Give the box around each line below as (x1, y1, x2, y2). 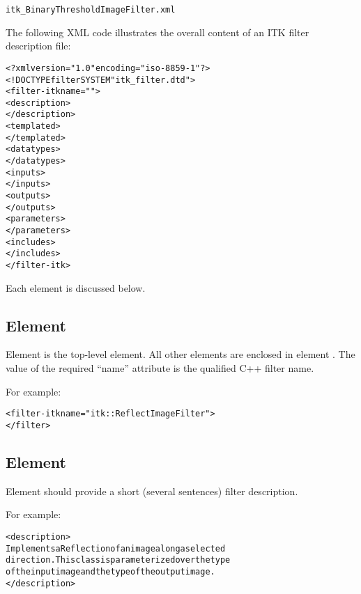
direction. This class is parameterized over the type (6, 555, 231, 565)
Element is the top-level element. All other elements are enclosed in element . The (6, 347, 355, 361)
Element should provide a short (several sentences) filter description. (6, 483, 298, 498)
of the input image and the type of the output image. (6, 566, 215, 577)
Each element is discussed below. (6, 280, 146, 295)
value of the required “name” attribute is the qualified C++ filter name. (6, 361, 314, 375)
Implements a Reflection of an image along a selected (6, 543, 226, 554)
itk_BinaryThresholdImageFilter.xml (6, 5, 176, 15)
